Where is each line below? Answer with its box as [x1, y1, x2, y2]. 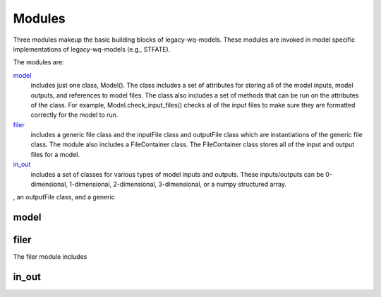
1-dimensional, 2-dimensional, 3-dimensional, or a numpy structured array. [69, 180, 287, 189]
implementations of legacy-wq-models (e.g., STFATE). [13, 45, 171, 53]
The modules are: [13, 58, 64, 66]
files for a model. [30, 150, 80, 158]
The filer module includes [13, 252, 87, 261]
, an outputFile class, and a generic [13, 193, 116, 202]
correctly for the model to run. [30, 110, 119, 120]
